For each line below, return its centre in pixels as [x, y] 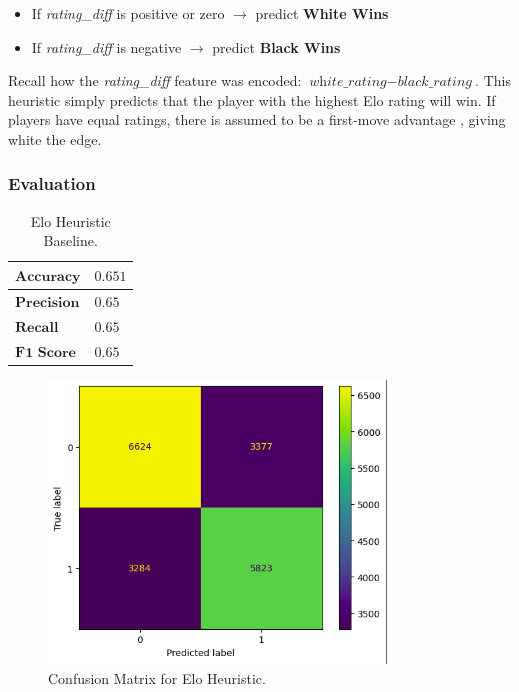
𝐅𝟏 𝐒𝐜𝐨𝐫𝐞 [45, 352]
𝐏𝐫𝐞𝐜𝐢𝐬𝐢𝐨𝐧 [47, 302]
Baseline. [70, 240]
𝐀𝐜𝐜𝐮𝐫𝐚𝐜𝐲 [48, 276]
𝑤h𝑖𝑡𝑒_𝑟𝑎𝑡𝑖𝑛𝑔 [348, 82]
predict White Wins [322, 13]
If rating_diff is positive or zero [128, 13]
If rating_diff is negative [106, 46]
